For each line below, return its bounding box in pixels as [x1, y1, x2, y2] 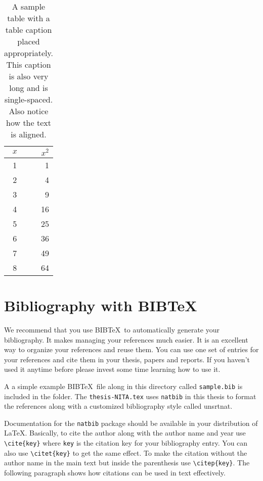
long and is [9, 82, 48, 93]
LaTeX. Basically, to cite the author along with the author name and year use [4, 427, 246, 438]
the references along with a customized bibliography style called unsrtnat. [4, 401, 233, 411]
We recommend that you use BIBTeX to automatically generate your [4, 324, 220, 334]
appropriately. [4, 47, 54, 59]
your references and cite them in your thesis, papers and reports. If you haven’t [4, 354, 250, 364]
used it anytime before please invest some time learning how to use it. [4, 364, 221, 374]
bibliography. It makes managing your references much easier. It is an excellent [4, 334, 248, 345]
